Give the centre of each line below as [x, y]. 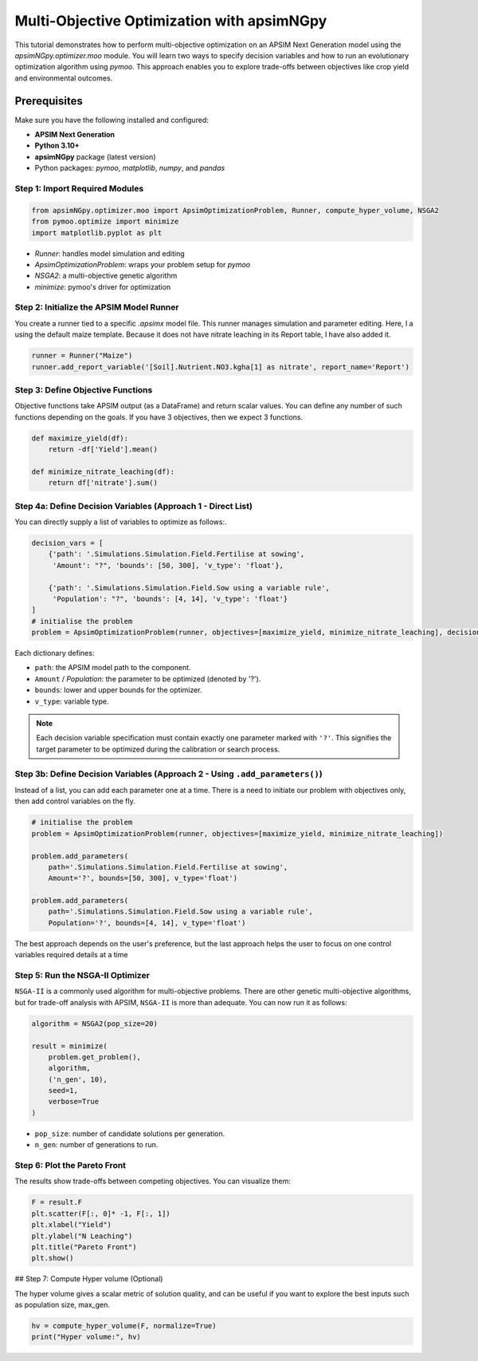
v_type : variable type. [72, 701]
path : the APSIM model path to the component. [113, 668]
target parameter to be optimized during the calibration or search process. [158, 749]
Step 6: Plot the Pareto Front [71, 1165]
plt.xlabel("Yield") [71, 1225]
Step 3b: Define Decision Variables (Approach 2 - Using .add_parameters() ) [168, 774]
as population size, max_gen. [63, 1305]
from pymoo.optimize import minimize [105, 222]
